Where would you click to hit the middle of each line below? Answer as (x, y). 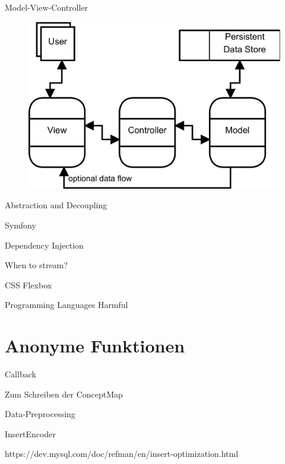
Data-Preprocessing (40, 414)
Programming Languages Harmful (66, 305)
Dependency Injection (44, 245)
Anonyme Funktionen (95, 346)
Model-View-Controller (47, 7)
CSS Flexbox (28, 285)
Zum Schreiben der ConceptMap (64, 394)
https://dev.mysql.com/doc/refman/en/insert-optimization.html (122, 454)
